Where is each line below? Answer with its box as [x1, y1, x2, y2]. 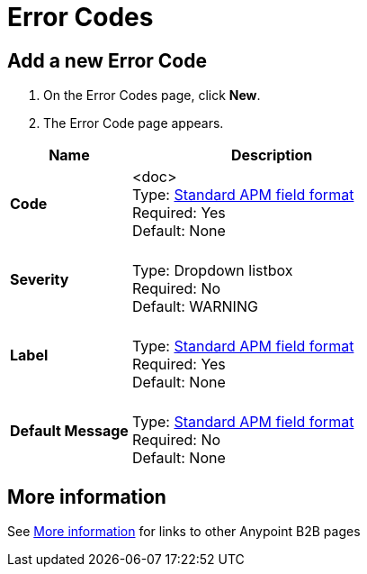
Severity [10, 270, 69, 289]
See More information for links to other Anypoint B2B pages [7, 524, 361, 540]
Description [230, 146, 313, 165]
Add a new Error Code [7, 49, 207, 72]
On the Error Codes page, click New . [43, 87, 261, 104]
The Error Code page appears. [43, 115, 224, 132]
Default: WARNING [131, 297, 258, 316]
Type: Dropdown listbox [131, 261, 293, 280]
